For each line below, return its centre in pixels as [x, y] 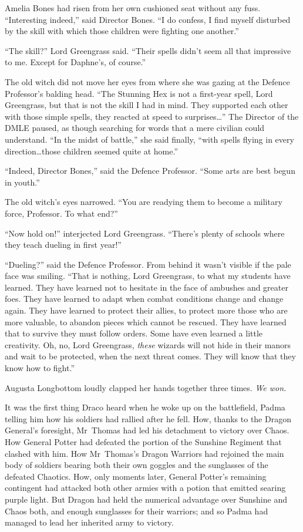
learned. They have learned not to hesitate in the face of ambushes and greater [147, 287]
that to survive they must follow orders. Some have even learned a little [134, 333]
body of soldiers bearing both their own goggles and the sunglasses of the [137, 465]
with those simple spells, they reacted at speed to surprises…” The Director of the [152, 116]
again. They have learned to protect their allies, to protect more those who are [146, 310]
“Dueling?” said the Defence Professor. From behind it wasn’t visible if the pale [148, 264]
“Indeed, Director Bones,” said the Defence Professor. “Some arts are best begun [150, 171]
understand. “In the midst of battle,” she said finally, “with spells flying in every [149, 139]
